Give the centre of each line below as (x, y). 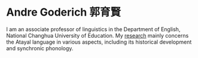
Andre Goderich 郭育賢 (64, 12)
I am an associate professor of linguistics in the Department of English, (93, 29)
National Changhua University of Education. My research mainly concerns (98, 35)
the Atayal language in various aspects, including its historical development (99, 42)
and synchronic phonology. (40, 48)
